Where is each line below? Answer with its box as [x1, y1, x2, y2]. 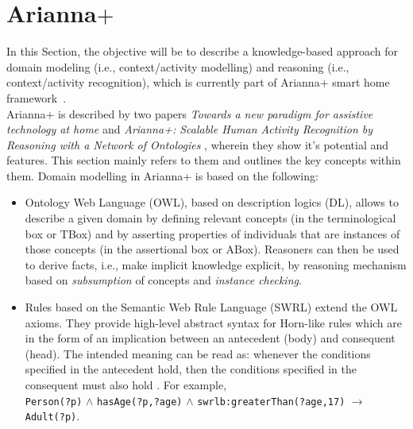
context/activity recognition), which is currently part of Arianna [6, 74, 320, 91]
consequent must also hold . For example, [25, 377, 227, 392]
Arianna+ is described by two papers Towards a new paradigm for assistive [6, 105, 373, 122]
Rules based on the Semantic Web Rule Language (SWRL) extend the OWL [25, 299, 398, 315]
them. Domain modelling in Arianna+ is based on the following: [6, 167, 318, 184]
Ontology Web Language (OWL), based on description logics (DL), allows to [25, 194, 399, 211]
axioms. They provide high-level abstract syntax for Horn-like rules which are [25, 314, 403, 330]
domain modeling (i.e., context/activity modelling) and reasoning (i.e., [6, 58, 349, 75]
